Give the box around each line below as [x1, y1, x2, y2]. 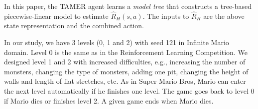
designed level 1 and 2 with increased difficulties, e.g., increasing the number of [4, 56, 246, 67]
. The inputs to [142, 10, 189, 21]
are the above [203, 10, 245, 21]
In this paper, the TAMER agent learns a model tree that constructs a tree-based [4, 1, 252, 11]
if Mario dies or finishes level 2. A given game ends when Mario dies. [4, 95, 214, 106]
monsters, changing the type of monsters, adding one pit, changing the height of [4, 66, 249, 76]
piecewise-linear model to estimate [4, 10, 109, 21]
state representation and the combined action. [4, 20, 144, 31]
